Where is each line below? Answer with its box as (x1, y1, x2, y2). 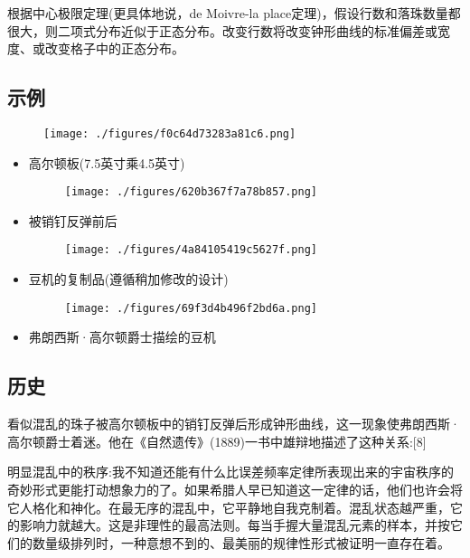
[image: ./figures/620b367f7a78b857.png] (64, 185, 317, 199)
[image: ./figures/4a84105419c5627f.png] (64, 243, 317, 257)
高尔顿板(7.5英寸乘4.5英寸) (28, 153, 185, 172)
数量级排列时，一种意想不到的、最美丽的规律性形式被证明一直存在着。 (32, 533, 450, 552)
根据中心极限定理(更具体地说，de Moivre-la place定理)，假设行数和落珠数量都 (7, 4, 461, 22)
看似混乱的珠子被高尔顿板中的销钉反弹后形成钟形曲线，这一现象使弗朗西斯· (7, 414, 460, 433)
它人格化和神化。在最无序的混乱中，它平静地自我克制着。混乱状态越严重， (7, 497, 450, 516)
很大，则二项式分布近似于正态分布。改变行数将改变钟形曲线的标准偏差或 (7, 21, 437, 40)
